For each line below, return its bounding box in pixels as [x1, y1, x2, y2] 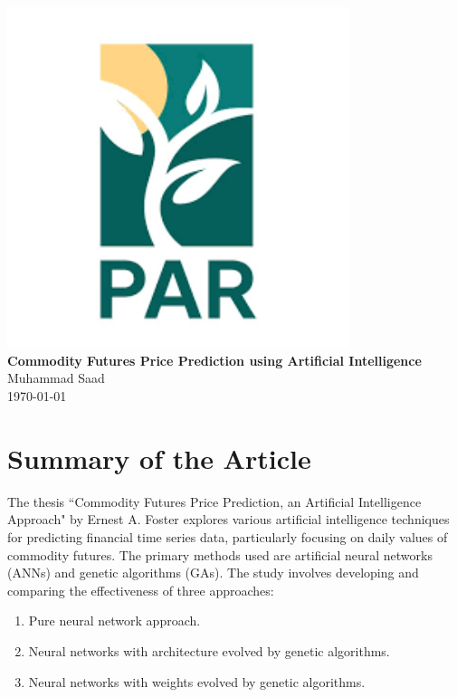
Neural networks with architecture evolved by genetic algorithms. [28, 641, 390, 660]
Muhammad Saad [7, 368, 105, 387]
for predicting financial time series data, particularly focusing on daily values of [7, 527, 448, 546]
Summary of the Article [7, 439, 311, 476]
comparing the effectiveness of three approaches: [7, 580, 274, 599]
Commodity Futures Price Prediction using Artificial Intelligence [7, 350, 422, 369]
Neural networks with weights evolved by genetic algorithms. [28, 672, 366, 691]
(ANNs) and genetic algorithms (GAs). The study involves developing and [7, 563, 419, 582]
